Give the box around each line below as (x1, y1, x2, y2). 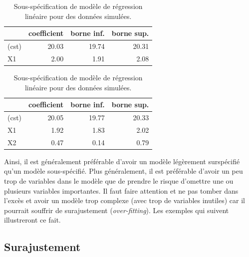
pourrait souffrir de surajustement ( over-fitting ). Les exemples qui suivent (4, 205, 229, 215)
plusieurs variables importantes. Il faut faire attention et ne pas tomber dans (4, 185, 239, 196)
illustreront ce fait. (4, 215, 61, 225)
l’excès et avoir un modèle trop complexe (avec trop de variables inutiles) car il (4, 195, 245, 206)
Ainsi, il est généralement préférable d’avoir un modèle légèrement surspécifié (4, 156, 240, 166)
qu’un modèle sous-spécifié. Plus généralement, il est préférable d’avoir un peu (4, 166, 243, 176)
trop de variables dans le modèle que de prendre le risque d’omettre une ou (4, 175, 234, 186)
